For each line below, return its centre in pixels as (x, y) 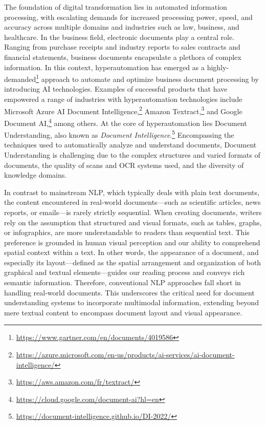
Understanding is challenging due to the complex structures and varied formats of (132, 154)
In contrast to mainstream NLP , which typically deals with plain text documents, (132, 192)
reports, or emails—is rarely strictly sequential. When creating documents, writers (133, 212)
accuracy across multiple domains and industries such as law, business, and (122, 27)
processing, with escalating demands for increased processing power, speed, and (128, 17)
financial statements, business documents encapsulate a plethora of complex (123, 57)
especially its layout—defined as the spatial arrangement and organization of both (133, 262)
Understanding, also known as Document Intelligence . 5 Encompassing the (119, 134)
